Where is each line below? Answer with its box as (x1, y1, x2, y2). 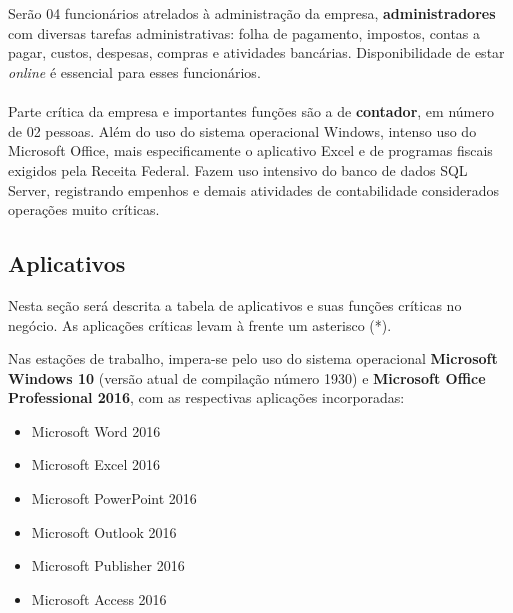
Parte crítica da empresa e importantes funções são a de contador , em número (8, 101, 494, 122)
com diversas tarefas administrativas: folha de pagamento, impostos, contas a (8, 22, 481, 43)
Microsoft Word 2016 (31, 420, 161, 441)
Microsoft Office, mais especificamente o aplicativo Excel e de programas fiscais (8, 140, 493, 161)
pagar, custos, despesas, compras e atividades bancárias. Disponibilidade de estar (8, 42, 505, 63)
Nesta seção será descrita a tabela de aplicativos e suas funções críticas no (8, 294, 462, 315)
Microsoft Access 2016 (31, 588, 167, 609)
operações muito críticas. (8, 199, 160, 220)
